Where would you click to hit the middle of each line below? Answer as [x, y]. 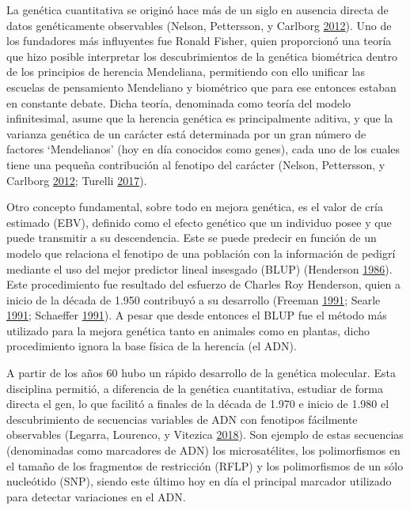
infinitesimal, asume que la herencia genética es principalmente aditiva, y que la [200, 118]
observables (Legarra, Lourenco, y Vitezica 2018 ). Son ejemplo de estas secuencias [205, 434]
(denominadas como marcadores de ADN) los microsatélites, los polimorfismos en [203, 450]
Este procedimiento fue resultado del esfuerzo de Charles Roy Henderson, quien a [203, 284]
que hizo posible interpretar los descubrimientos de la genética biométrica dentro [202, 56]
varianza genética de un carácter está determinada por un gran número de [186, 133]
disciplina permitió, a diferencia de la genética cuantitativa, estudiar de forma [195, 388]
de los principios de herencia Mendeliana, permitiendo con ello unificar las [186, 72]
